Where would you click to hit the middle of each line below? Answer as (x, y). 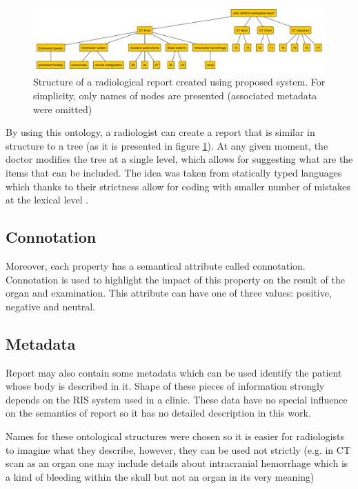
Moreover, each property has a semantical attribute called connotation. (156, 266)
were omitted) (63, 109)
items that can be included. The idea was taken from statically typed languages (174, 173)
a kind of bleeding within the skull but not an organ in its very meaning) (160, 476)
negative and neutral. (50, 306)
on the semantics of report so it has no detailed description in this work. (158, 413)
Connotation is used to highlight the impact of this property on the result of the (176, 279)
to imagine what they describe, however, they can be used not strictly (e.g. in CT (178, 449)
